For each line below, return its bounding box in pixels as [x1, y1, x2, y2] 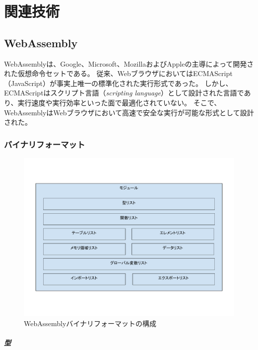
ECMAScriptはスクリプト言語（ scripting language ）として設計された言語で [4, 87, 244, 98]
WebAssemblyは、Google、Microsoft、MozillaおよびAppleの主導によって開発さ [4, 58, 254, 69]
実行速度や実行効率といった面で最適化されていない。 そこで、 [17, 97, 221, 107]
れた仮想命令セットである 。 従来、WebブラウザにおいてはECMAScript [4, 68, 233, 79]
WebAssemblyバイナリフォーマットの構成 [24, 318, 157, 328]
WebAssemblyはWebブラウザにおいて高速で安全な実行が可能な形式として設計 [4, 107, 254, 117]
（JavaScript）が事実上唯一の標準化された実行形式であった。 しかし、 [4, 78, 233, 88]
